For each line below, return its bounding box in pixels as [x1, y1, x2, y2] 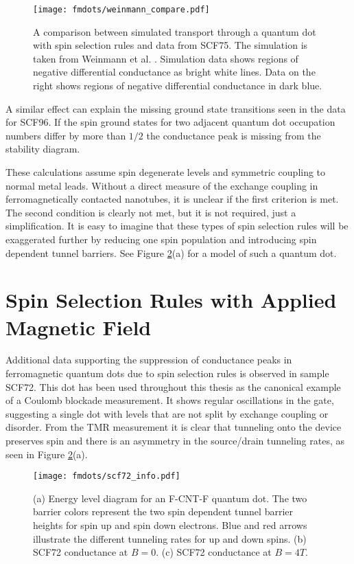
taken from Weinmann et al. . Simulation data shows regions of [33, 51, 298, 65]
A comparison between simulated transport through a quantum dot [33, 24, 316, 38]
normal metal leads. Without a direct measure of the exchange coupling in [5, 178, 318, 192]
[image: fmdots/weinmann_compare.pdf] [33, 5, 210, 14]
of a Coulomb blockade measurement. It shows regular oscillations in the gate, [5, 393, 334, 407]
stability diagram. [5, 142, 80, 156]
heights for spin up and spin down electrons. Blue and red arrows [33, 518, 307, 532]
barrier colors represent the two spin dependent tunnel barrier [33, 504, 293, 519]
